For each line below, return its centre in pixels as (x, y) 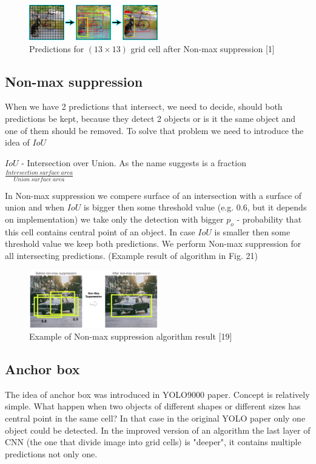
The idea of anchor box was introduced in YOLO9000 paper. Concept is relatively (157, 394)
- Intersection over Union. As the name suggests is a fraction (134, 162)
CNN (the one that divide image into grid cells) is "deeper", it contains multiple (153, 442)
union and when (35, 207)
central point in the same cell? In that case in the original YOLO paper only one (155, 418)
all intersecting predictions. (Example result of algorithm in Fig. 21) (131, 255)
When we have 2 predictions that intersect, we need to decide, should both (144, 106)
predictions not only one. (51, 453)
